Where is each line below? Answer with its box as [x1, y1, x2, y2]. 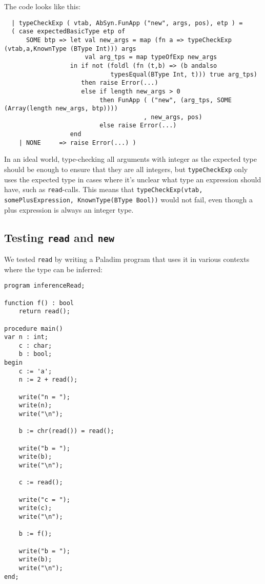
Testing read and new [4, 229, 114, 245]
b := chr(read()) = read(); [18, 427, 114, 435]
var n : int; [4, 333, 48, 341]
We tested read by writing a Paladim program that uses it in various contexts [4, 253, 250, 264]
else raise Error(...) [99, 122, 177, 129]
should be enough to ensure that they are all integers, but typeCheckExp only [4, 164, 248, 175]
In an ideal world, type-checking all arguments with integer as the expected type [4, 154, 257, 164]
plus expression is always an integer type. [4, 204, 134, 215]
